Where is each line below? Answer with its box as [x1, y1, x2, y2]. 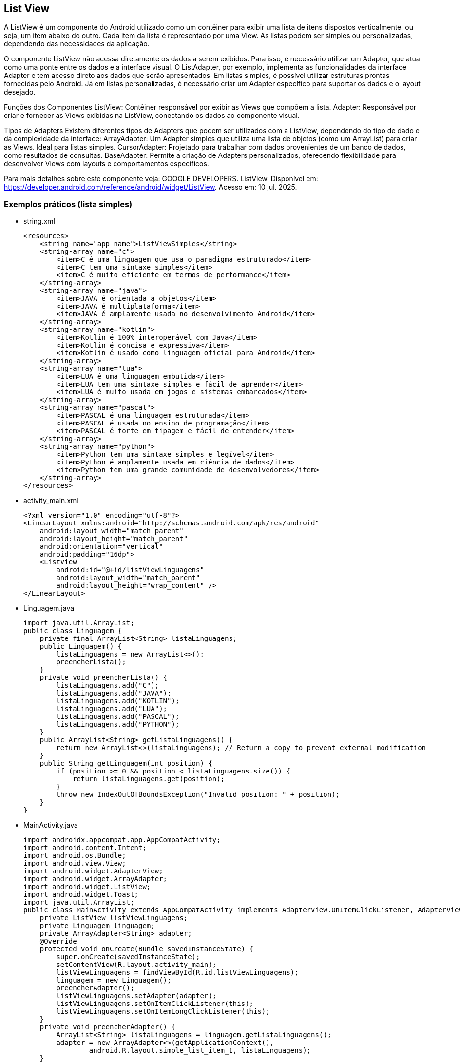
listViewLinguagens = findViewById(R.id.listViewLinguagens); [56, 968, 299, 977]
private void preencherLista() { [39, 674, 168, 682]
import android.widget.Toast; [23, 890, 139, 899]
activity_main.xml [23, 496, 78, 505]
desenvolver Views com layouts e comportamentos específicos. [4, 159, 209, 168]
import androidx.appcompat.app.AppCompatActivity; [23, 836, 221, 844]
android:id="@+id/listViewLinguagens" [56, 566, 204, 574]
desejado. [4, 88, 36, 97]
